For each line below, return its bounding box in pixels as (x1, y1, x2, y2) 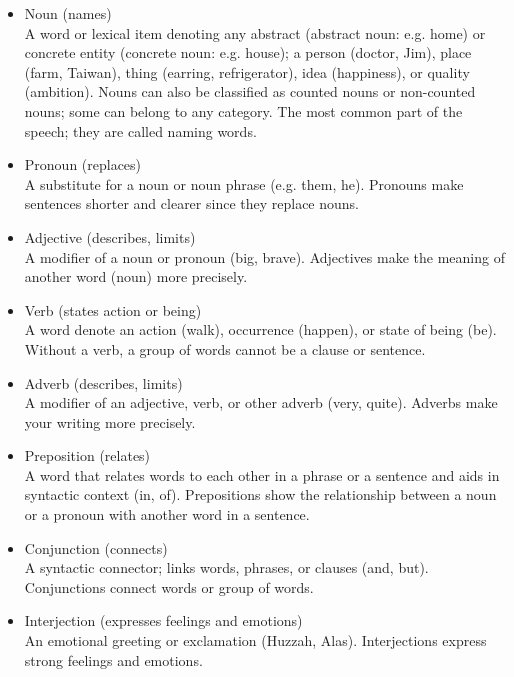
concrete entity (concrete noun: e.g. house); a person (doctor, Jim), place (24, 42, 472, 63)
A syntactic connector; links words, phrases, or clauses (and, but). (24, 557, 429, 578)
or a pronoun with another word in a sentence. (24, 504, 310, 525)
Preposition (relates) (24, 445, 151, 466)
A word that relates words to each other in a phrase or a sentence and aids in (24, 464, 500, 485)
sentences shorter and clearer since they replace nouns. (24, 193, 360, 214)
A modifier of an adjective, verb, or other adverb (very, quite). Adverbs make (24, 392, 498, 413)
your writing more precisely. (24, 411, 196, 432)
